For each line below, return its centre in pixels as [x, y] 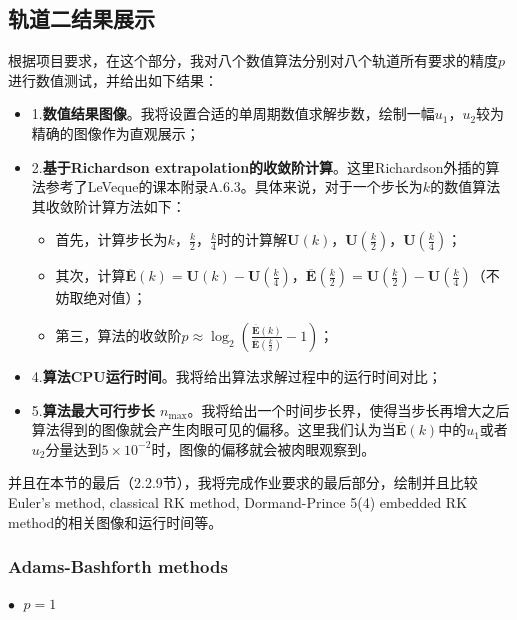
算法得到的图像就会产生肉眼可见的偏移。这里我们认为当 [213, 429]
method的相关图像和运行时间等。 [115, 521]
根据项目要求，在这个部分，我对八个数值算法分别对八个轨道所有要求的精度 [253, 60]
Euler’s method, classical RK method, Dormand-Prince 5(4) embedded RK [238, 501]
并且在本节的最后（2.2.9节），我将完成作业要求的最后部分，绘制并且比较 [243, 482]
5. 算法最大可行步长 [93, 409]
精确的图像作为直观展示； [115, 132]
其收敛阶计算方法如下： [108, 205]
